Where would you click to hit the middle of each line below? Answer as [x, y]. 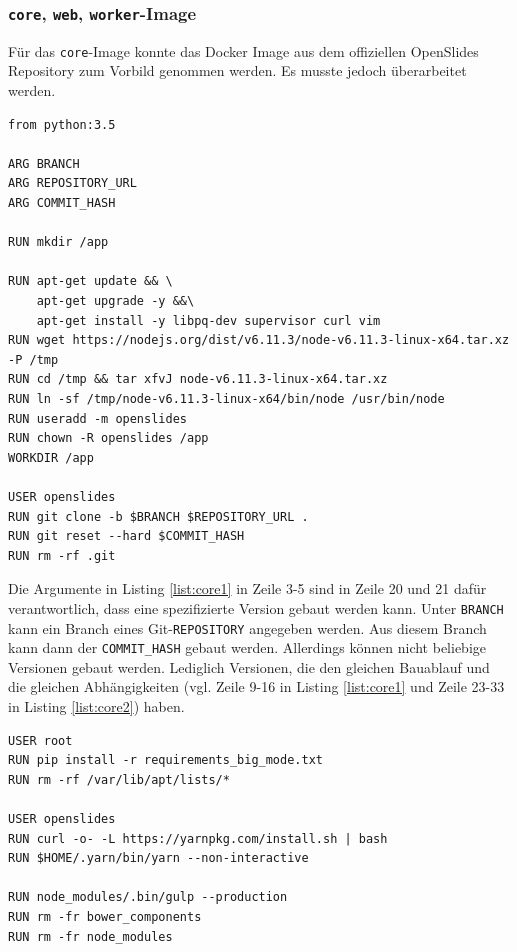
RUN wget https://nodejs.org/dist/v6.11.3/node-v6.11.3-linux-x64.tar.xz [259, 340]
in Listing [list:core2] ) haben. [96, 706]
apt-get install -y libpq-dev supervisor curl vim [208, 320]
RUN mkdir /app [58, 242]
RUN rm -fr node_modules [90, 936]
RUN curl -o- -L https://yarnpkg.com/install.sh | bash [198, 838]
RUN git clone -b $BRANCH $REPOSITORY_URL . [158, 516]
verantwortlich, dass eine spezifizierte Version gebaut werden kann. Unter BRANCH [256, 607]
